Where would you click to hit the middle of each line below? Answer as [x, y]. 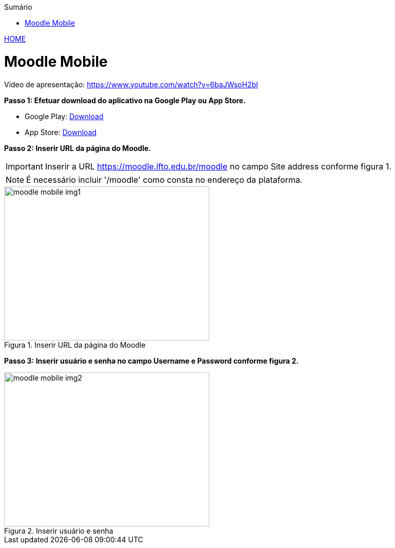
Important [24, 166]
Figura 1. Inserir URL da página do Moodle [75, 345]
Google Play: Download [64, 116]
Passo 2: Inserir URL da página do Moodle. [78, 148]
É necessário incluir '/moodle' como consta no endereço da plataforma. [164, 179]
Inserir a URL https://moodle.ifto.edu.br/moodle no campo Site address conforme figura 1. [218, 166]
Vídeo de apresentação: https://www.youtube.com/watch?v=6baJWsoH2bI [131, 84]
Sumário [18, 7]
